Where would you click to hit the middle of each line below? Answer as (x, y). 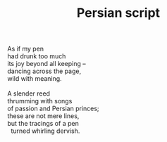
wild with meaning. (35, 79)
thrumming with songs (40, 101)
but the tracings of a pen (43, 124)
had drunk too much (37, 56)
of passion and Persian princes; (54, 109)
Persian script (118, 13)
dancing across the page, (44, 71)
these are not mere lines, (43, 116)
